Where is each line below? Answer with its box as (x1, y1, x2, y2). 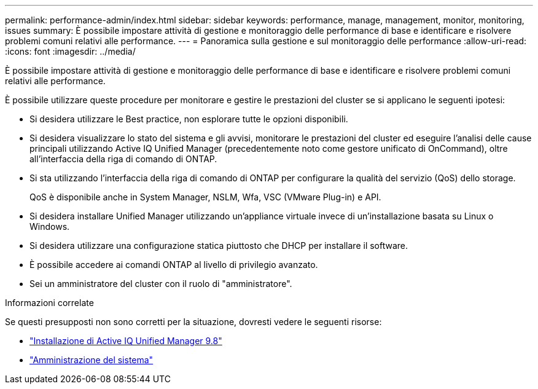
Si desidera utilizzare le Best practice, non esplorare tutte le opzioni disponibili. (29, 114, 348, 124)
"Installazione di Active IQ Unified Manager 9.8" (29, 336, 222, 346)
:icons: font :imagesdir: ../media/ (5, 46, 136, 57)
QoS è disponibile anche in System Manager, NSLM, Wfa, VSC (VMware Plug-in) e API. (29, 192, 381, 202)
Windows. (29, 221, 70, 232)
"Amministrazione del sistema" (29, 355, 154, 365)
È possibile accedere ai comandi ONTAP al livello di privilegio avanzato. (29, 259, 318, 270)
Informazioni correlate (5, 297, 94, 308)
